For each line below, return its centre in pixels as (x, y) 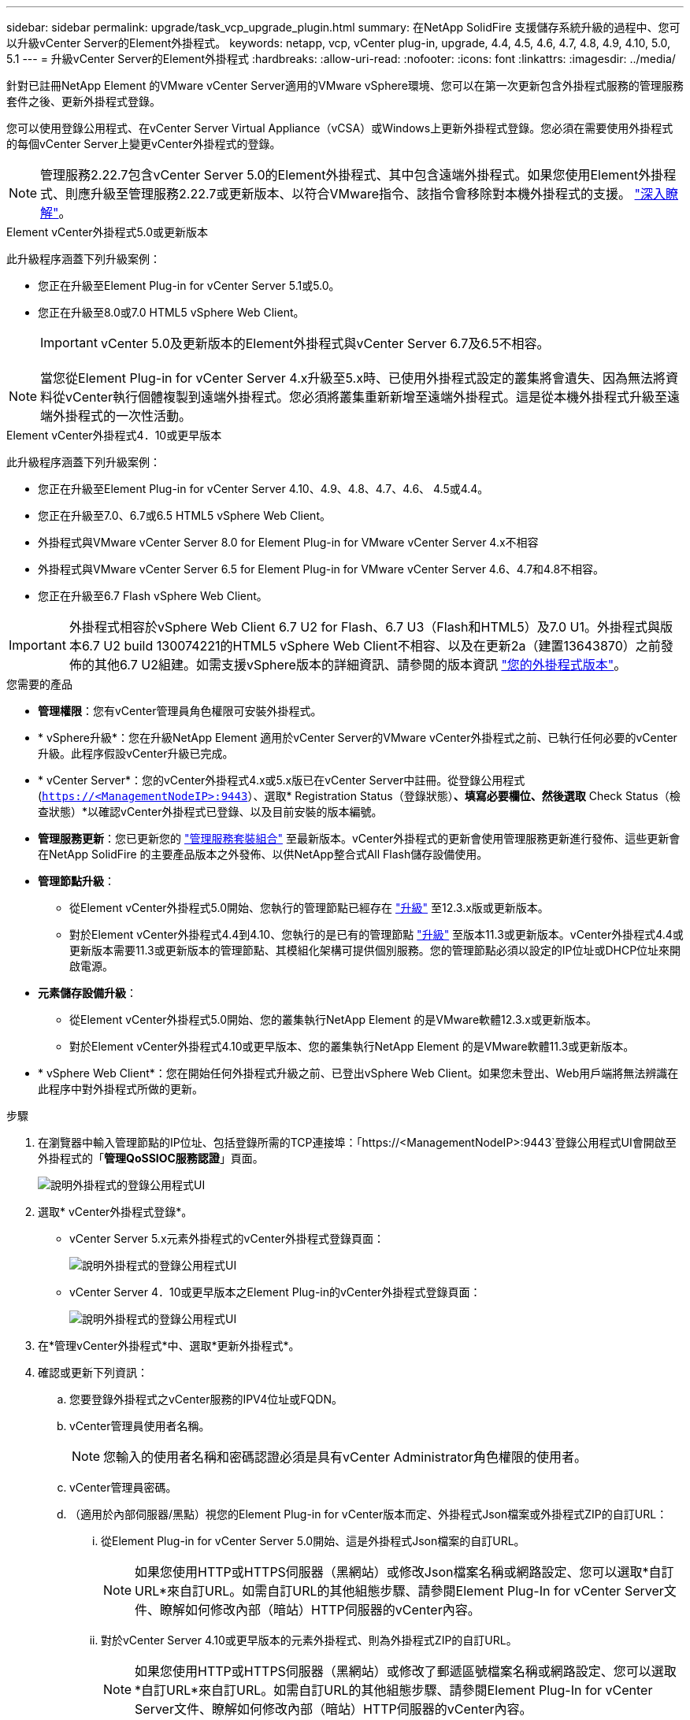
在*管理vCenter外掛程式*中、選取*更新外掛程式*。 (169, 1346)
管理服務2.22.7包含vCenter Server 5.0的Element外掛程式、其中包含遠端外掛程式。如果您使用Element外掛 (352, 175)
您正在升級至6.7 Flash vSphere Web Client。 (153, 596)
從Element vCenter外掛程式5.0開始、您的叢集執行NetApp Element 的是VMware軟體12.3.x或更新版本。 (333, 1019)
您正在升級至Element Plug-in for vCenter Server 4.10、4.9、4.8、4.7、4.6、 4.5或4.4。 (263, 489)
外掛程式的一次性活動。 (122, 416)
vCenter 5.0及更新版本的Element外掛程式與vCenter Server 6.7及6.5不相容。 (325, 343)
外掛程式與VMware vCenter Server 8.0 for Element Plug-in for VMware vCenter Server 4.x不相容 (288, 542)
